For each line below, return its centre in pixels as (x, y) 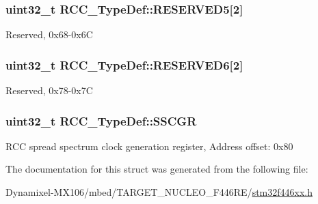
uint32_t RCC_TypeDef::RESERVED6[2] (124, 64)
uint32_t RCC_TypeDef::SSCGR (101, 120)
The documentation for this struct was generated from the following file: (157, 169)
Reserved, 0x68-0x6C (49, 34)
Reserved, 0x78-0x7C (49, 90)
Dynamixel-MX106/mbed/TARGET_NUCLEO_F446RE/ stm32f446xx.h (159, 192)
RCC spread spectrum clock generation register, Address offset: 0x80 (149, 146)
